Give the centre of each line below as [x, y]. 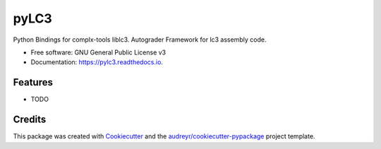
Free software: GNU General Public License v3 [98, 52]
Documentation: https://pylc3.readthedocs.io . [97, 62]
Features [33, 82]
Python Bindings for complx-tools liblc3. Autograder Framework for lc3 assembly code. [140, 40]
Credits [30, 120]
